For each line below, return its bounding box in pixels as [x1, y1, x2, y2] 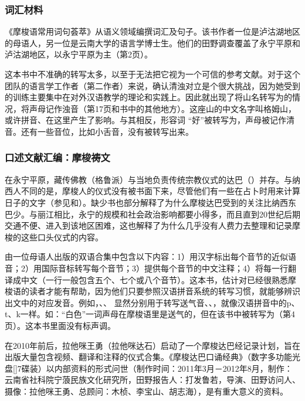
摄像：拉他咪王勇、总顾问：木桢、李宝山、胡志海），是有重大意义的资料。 [5, 385, 288, 397]
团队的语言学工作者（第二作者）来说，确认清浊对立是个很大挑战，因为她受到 [5, 79, 300, 91]
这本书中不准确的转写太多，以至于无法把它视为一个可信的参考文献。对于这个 [5, 68, 300, 80]
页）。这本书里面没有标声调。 [5, 319, 116, 331]
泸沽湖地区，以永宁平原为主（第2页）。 [5, 48, 152, 60]
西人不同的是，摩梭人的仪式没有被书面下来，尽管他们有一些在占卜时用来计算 [5, 185, 300, 197]
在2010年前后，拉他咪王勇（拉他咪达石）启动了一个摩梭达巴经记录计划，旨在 [5, 339, 300, 351]
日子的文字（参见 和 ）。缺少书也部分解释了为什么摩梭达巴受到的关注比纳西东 [5, 196, 296, 208]
